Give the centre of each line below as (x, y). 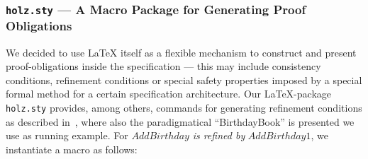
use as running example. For (67, 135)
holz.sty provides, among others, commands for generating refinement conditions (184, 108)
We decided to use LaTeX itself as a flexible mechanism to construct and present (181, 52)
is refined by (219, 135)
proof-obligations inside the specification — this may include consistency (163, 66)
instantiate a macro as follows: (72, 149)
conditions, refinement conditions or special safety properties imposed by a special (184, 79)
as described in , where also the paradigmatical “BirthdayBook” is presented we (180, 121)
